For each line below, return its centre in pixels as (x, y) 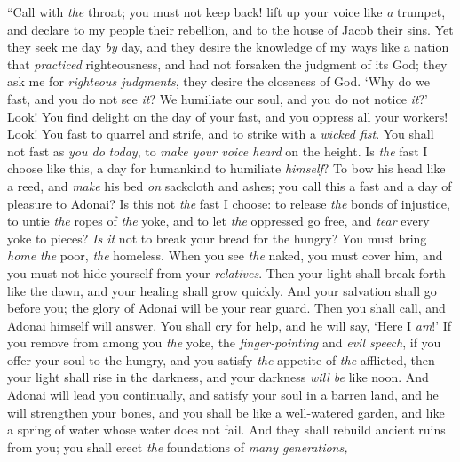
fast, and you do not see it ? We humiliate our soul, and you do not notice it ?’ (218, 98)
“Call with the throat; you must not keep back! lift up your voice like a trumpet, (226, 12)
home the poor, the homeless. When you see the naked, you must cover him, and (225, 255)
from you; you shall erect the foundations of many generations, (178, 446)
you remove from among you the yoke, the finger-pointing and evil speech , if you (224, 343)
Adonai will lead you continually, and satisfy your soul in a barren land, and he (223, 395)
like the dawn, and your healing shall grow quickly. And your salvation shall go (222, 290)
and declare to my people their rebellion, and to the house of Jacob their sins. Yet (230, 29)
